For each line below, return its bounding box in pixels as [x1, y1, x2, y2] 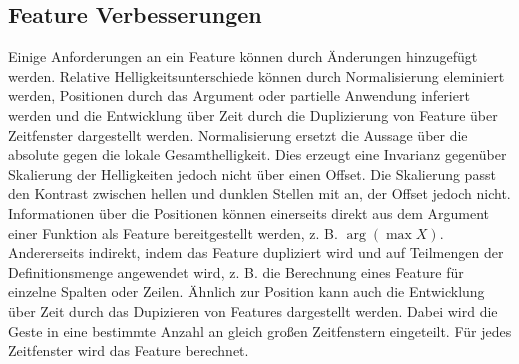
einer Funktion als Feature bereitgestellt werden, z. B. [8, 222, 338, 243]
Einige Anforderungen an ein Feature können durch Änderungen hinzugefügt [8, 46, 478, 67]
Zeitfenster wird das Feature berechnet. [8, 340, 249, 361]
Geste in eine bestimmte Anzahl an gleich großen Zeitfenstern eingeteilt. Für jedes [8, 320, 512, 341]
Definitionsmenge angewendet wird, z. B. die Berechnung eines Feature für [8, 261, 464, 282]
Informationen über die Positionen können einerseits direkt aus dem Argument [8, 202, 489, 223]
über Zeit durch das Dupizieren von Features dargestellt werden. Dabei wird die [8, 300, 498, 321]
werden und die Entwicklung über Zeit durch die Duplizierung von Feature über [8, 104, 498, 125]
